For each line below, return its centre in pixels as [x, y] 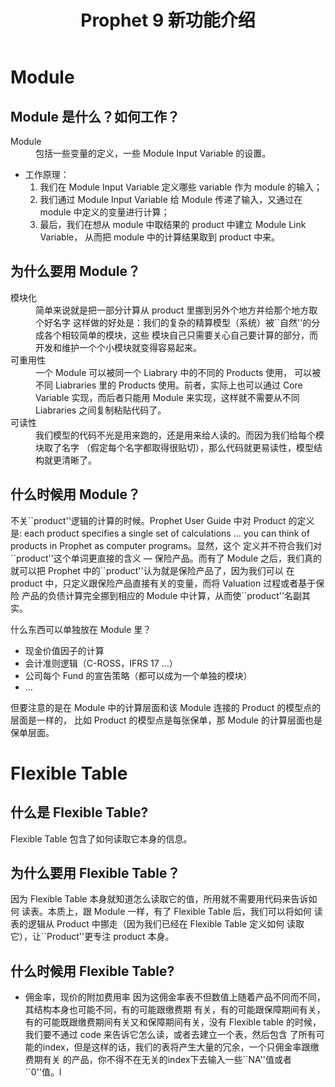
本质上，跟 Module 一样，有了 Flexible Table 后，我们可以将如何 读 [185, 912]
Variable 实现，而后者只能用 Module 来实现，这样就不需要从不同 [167, 397]
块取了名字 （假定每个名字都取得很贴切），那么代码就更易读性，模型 [174, 447]
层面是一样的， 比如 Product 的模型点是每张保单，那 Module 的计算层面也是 [166, 720]
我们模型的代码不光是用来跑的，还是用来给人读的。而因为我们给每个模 [180, 435]
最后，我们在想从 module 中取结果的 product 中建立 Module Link [173, 224]
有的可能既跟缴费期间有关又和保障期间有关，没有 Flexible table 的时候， [173, 1022]
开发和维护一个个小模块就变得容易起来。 [118, 347]
